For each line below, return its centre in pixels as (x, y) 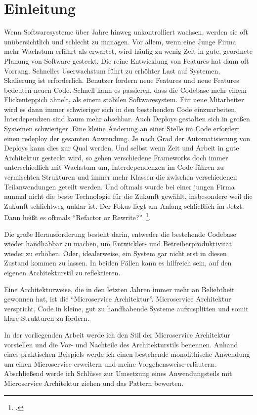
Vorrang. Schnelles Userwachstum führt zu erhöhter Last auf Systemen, (112, 70)
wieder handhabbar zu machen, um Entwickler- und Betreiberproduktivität (118, 244)
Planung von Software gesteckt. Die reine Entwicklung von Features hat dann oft (127, 60)
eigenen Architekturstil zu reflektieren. (62, 273)
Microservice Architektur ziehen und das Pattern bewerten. (94, 383)
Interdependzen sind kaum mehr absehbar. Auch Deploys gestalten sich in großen (127, 119)
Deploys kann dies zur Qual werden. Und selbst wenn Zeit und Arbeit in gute (122, 148)
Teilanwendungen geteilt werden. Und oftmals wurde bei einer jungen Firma (119, 186)
